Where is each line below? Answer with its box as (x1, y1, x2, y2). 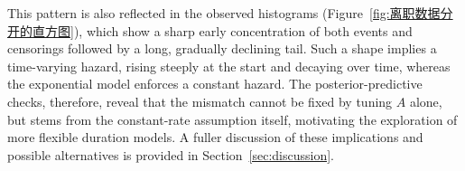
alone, (409, 91, 442, 110)
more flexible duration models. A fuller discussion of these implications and (7, 128, 423, 147)
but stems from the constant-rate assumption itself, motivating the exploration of (7, 109, 458, 128)
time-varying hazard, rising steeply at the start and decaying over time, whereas (7, 56, 451, 75)
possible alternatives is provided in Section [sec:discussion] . (7, 145, 335, 164)
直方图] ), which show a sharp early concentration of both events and (32, 21, 413, 40)
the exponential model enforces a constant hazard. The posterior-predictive (7, 74, 423, 93)
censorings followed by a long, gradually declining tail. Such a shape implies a (7, 39, 437, 58)
